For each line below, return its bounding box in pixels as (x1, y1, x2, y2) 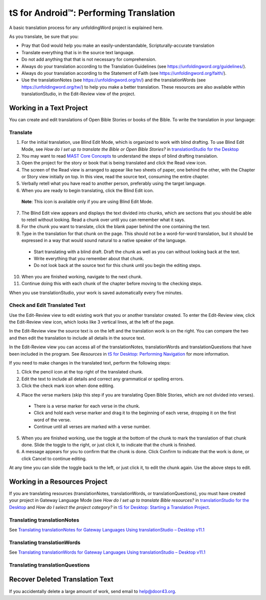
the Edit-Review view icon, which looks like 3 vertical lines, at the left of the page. (9, 319, 175, 325)
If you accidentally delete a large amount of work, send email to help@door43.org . (9, 588, 177, 594)
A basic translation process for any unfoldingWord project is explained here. (9, 25, 164, 31)
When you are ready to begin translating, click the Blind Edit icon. (21, 187, 154, 193)
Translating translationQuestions (9, 562, 90, 568)
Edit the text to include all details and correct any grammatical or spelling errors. (21, 376, 184, 382)
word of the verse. (33, 417, 71, 423)
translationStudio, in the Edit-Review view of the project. (21, 91, 135, 97)
